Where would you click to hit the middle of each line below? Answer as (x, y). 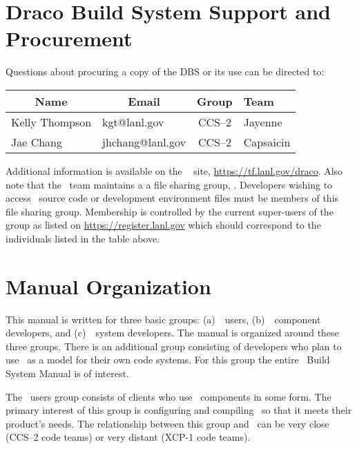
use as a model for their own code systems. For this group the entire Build (168, 360)
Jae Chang (37, 142)
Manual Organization (108, 286)
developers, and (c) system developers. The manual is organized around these (172, 333)
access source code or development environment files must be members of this (172, 198)
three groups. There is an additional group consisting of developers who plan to (174, 346)
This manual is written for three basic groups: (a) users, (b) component (163, 319)
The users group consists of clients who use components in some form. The (168, 396)
